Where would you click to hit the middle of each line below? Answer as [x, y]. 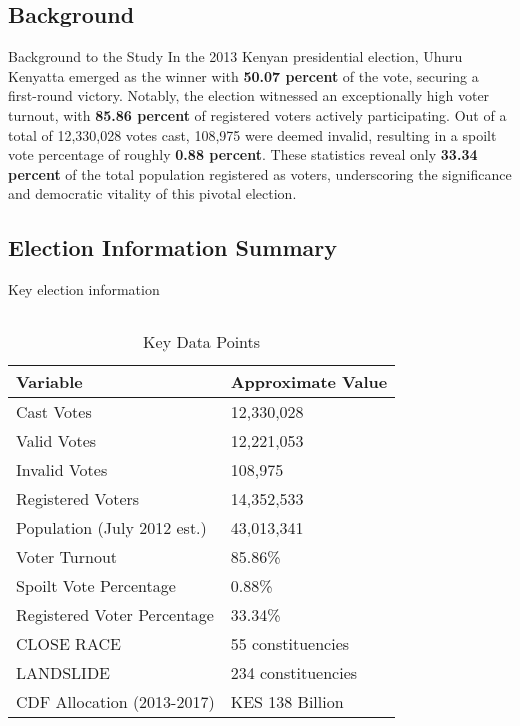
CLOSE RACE [68, 643]
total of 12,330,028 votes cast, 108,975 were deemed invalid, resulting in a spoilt [252, 134]
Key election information [84, 289]
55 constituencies [290, 643]
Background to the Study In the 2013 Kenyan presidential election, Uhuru [235, 56]
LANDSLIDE [63, 672]
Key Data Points [202, 341]
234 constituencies [294, 672]
